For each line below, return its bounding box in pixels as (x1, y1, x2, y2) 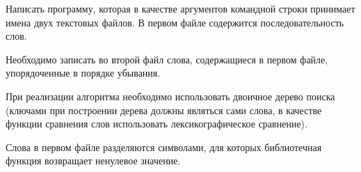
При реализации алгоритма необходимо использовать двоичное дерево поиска (6, 88, 335, 103)
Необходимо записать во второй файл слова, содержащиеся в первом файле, (6, 52, 328, 66)
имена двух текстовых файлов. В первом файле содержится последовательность (6, 15, 344, 29)
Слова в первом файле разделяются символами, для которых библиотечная (6, 139, 322, 154)
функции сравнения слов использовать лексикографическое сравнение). (6, 116, 307, 131)
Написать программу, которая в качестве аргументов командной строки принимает (6, 1, 355, 15)
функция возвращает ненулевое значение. (6, 153, 181, 168)
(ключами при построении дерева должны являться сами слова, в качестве (6, 102, 322, 117)
